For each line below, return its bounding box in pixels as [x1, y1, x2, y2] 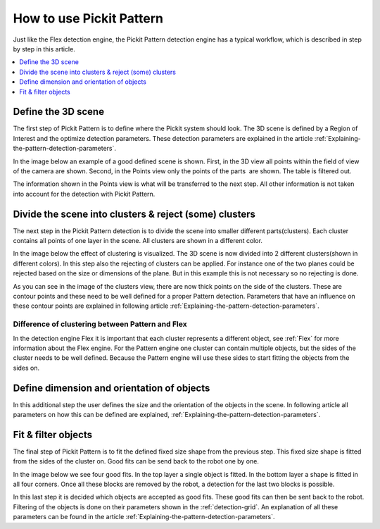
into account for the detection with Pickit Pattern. [13, 189, 156, 198]
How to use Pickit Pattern [13, 11, 163, 26]
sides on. [13, 363, 40, 372]
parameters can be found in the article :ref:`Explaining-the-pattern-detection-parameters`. [13, 513, 275, 521]
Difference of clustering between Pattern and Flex [13, 319, 187, 329]
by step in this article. [13, 44, 75, 53]
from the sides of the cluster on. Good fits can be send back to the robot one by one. [13, 457, 260, 466]
